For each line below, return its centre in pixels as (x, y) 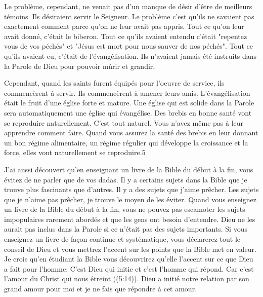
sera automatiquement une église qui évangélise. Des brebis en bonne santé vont (128, 112)
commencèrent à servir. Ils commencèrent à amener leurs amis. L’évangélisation (127, 92)
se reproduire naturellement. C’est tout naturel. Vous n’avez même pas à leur (124, 122)
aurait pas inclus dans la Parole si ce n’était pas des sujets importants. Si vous (126, 229)
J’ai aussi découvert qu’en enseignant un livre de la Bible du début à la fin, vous (129, 169)
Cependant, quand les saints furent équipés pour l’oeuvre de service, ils (114, 83)
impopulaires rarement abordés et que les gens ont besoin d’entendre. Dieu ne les (130, 219)
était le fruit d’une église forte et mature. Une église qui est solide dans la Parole (129, 103)
